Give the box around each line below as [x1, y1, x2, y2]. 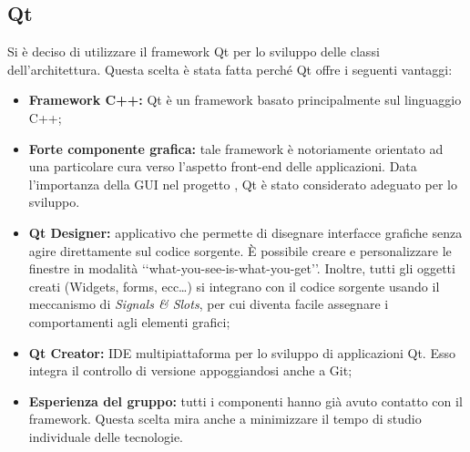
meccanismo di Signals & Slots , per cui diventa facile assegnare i [28, 294, 389, 313]
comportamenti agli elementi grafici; [28, 312, 230, 331]
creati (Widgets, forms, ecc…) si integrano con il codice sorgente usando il [28, 276, 440, 295]
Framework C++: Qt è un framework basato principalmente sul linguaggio [28, 90, 462, 109]
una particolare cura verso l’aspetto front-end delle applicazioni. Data [28, 157, 417, 176]
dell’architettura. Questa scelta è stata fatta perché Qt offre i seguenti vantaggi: [7, 59, 453, 78]
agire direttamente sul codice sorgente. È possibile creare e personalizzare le [28, 241, 452, 260]
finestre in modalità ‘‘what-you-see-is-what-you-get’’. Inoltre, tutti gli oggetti [28, 259, 455, 278]
